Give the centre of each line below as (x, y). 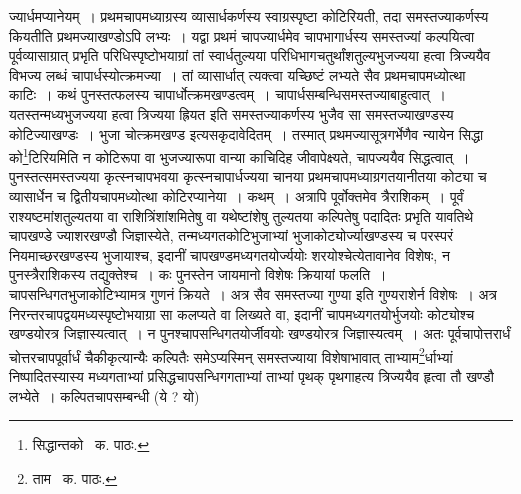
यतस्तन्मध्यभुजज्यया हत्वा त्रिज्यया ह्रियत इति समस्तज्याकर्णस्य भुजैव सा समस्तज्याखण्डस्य (231, 113)
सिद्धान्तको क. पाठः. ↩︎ (91, 444)
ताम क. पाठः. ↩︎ (75, 477)
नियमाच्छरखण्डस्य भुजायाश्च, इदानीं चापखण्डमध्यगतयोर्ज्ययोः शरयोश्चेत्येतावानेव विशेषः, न (229, 254)
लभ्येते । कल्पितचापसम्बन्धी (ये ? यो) (104, 395)
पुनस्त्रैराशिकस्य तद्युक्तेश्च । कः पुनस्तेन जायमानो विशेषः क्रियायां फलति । (198, 274)
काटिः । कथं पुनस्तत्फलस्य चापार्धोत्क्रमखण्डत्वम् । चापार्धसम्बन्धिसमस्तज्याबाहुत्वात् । (228, 94)
